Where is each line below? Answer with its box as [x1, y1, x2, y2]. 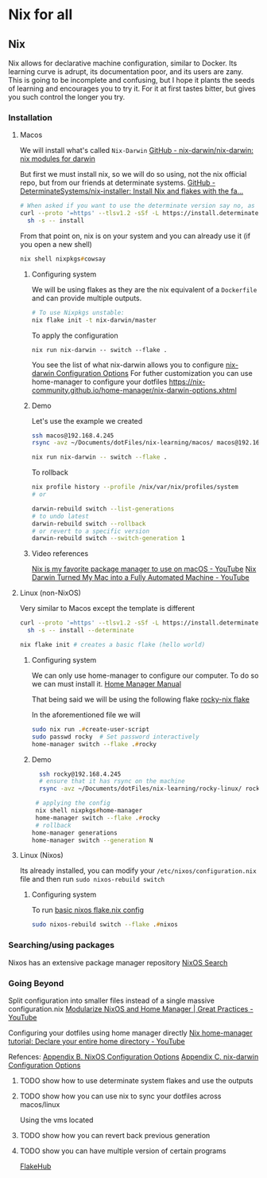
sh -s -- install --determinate [27, 627, 134, 635]
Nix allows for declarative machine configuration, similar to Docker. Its [8, 58, 238, 68]
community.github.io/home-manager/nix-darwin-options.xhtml [31, 385, 237, 395]
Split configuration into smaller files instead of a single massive [8, 996, 215, 1005]
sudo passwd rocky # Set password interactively [31, 733, 200, 741]
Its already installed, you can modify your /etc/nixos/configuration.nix [19, 866, 257, 875]
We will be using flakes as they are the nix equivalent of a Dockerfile [31, 284, 257, 294]
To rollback [31, 468, 69, 477]
